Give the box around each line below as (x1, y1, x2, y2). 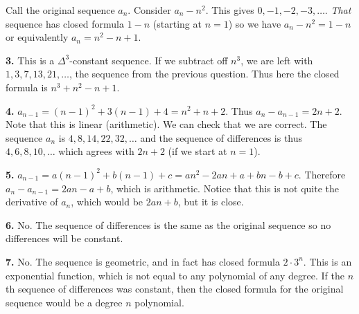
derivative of (6, 194, 58, 209)
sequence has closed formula (6, 16, 124, 30)
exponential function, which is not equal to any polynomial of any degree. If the (6, 268, 344, 282)
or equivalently (6, 30, 69, 44)
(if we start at (168, 144, 227, 158)
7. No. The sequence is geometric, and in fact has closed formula (6, 254, 280, 268)
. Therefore (298, 167, 346, 181)
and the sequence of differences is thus (140, 130, 303, 145)
